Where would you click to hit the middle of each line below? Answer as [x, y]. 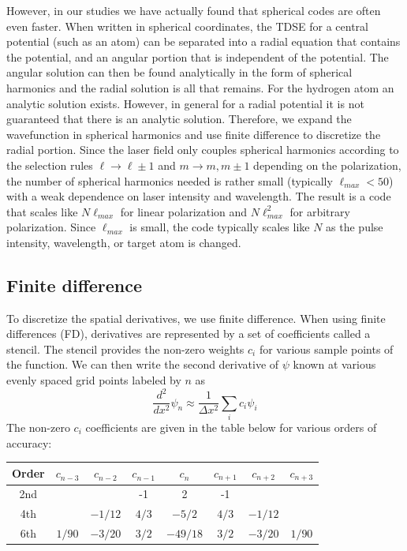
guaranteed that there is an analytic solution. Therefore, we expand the [179, 119]
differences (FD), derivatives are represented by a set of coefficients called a [189, 334]
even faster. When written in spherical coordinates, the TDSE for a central [187, 26]
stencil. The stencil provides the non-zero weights [125, 349]
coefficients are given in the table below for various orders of [231, 427]
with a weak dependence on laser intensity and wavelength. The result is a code [199, 196]
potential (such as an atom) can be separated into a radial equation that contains [203, 41]
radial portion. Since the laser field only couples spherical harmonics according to [203, 150]
